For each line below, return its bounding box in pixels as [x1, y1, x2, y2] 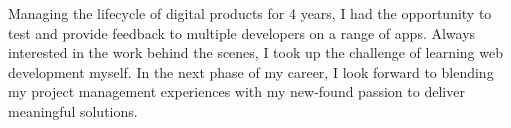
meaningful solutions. [8, 100, 138, 121]
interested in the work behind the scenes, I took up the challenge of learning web [8, 42, 503, 63]
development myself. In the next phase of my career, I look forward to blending [8, 61, 494, 82]
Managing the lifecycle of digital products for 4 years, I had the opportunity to [8, 3, 492, 23]
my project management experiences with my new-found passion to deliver [8, 81, 465, 102]
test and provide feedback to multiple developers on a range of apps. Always [8, 22, 476, 43]
